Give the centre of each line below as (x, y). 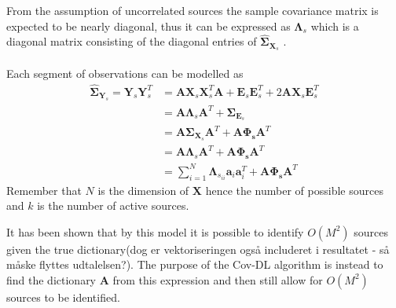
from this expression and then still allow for (218, 279)
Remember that (44, 190)
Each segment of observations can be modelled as (125, 73)
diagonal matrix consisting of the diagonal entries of (132, 41)
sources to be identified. (63, 297)
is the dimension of (143, 190)
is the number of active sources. (113, 205)
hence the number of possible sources (294, 190)
